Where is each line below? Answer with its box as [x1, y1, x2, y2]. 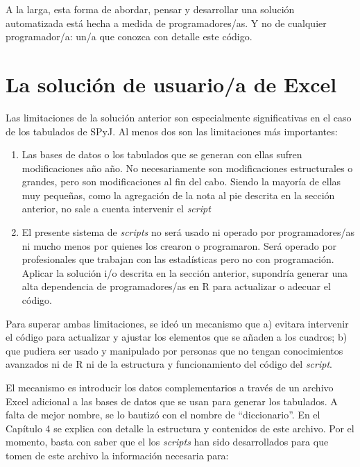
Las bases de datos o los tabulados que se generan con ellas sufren [22, 147, 302, 162]
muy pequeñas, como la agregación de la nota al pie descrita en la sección [22, 187, 335, 202]
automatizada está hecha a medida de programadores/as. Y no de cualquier [6, 15, 327, 30]
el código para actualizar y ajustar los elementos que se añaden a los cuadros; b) [6, 330, 348, 344]
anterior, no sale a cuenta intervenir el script [22, 201, 211, 216]
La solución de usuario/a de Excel [6, 69, 337, 98]
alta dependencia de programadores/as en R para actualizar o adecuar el [22, 279, 331, 294]
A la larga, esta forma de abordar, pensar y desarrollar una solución [6, 2, 295, 16]
